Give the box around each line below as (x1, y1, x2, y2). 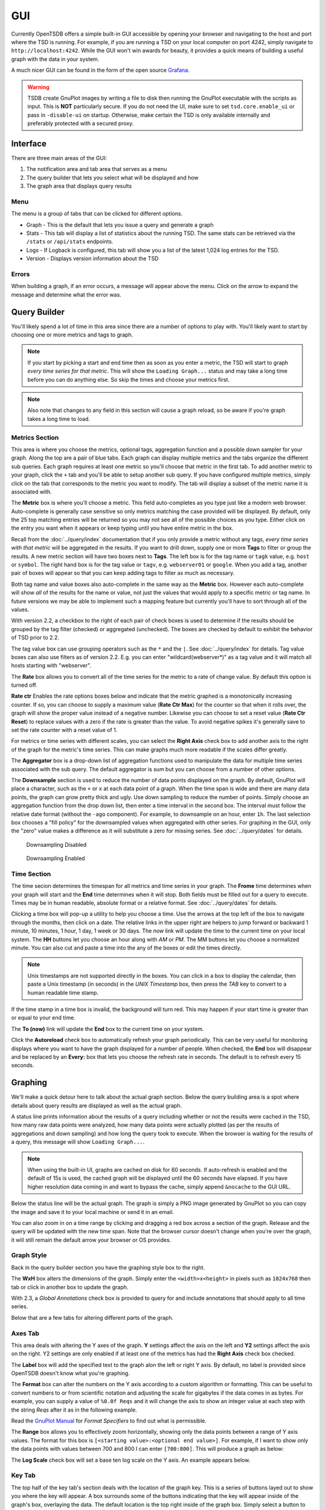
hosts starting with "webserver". (11, 662, 92, 669)
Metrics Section (11, 433, 59, 442)
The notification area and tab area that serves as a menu (26, 165, 167, 173)
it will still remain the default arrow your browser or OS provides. (11, 1236, 171, 1244)
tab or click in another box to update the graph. (11, 1283, 129, 1291)
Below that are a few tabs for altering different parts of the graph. (11, 1314, 174, 1321)
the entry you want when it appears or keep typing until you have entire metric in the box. (11, 524, 234, 532)
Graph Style (11, 1251, 47, 1259)
